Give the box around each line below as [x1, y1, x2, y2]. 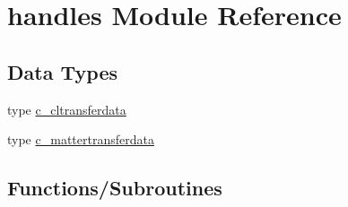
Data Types [7, 57, 117, 85]
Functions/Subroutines [7, 174, 222, 202]
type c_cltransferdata [7, 99, 126, 118]
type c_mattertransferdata [7, 130, 154, 149]
